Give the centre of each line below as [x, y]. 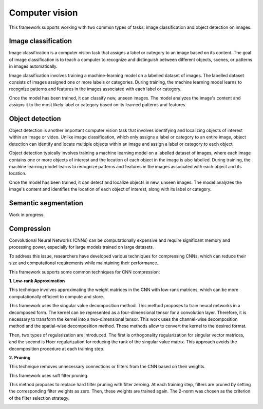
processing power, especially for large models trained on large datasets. [82, 247]
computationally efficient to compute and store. [56, 296]
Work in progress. [27, 215]
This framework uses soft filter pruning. [49, 375]
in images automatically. [33, 66]
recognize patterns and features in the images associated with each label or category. [95, 89]
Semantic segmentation [46, 203]
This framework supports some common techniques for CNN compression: [85, 272]
